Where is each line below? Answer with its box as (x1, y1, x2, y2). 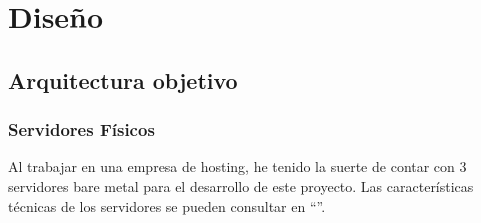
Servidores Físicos (8, 117, 155, 142)
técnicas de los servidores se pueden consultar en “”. (8, 195, 326, 216)
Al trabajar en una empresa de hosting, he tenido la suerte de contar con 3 (8, 156, 467, 177)
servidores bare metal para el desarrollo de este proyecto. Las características (8, 175, 474, 196)
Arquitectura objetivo (8, 64, 238, 95)
